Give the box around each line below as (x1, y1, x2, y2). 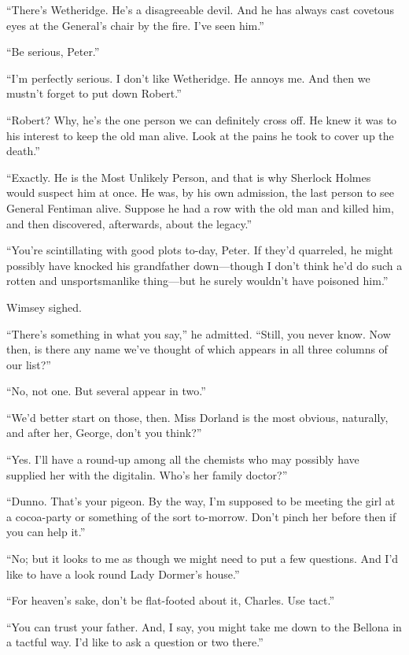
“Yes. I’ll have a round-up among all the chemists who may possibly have (6, 451, 359, 468)
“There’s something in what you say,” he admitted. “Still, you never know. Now (6, 325, 391, 342)
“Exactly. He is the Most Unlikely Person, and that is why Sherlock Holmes (6, 168, 371, 185)
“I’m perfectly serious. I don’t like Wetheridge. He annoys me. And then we (6, 69, 370, 86)
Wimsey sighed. (6, 298, 82, 315)
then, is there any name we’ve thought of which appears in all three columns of (6, 341, 388, 357)
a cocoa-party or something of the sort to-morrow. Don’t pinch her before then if (6, 508, 396, 524)
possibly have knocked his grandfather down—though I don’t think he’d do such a (6, 257, 403, 273)
